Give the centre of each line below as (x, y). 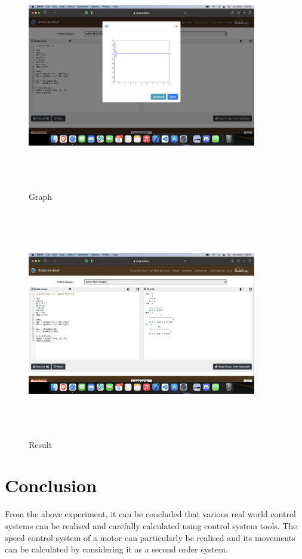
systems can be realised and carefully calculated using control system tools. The (151, 525)
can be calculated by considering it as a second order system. (116, 549)
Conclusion (51, 485)
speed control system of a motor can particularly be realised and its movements (150, 537)
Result (41, 444)
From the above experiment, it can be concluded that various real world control (150, 514)
